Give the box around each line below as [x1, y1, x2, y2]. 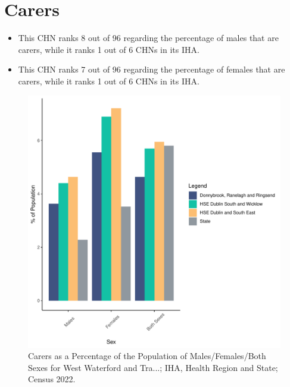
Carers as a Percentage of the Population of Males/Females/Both [28, 350, 266, 362]
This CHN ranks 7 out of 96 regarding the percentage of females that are [18, 63, 285, 75]
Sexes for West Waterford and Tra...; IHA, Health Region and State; [28, 361, 278, 373]
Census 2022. [28, 373, 76, 385]
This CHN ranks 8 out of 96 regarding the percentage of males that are [18, 32, 279, 44]
